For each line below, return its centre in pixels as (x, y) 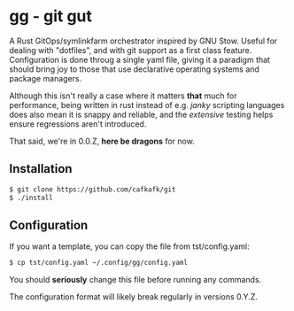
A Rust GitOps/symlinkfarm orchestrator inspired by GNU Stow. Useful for (143, 41)
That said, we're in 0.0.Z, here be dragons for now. (102, 141)
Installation (41, 169)
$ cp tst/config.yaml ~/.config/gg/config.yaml (99, 263)
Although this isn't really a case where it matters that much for (123, 96)
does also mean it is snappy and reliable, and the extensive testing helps (141, 114)
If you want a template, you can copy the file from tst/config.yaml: (129, 246)
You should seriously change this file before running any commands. (135, 280)
